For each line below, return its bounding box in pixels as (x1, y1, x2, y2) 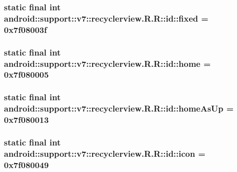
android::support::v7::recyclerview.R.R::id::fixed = (4, 12, 208, 24)
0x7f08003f (4, 23, 47, 35)
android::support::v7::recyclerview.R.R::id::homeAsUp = (4, 102, 234, 115)
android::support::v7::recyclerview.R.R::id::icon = (4, 147, 205, 159)
